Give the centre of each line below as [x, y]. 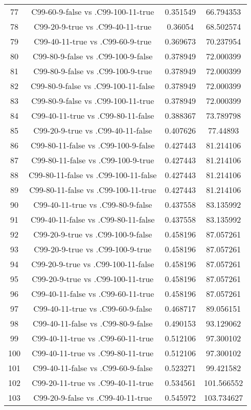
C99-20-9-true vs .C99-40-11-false [93, 130]
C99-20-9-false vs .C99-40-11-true [93, 397]
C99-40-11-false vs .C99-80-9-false [93, 323]
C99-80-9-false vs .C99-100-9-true [93, 71]
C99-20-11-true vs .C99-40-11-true [93, 383]
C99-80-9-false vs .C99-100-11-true [93, 101]
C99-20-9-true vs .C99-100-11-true [93, 279]
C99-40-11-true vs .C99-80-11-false [93, 115]
